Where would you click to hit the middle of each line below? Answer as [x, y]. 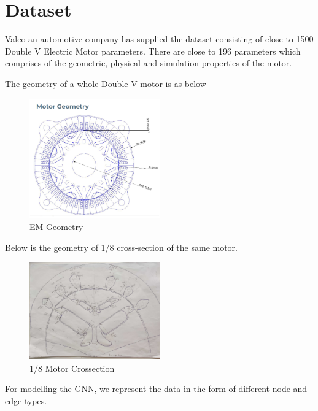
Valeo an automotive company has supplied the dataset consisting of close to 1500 [159, 39]
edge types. [26, 401]
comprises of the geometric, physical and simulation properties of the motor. [149, 63]
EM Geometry [56, 227]
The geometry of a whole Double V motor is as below [106, 83]
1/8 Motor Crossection [72, 368]
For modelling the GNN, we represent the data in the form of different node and [156, 389]
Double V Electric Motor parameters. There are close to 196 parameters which [153, 51]
